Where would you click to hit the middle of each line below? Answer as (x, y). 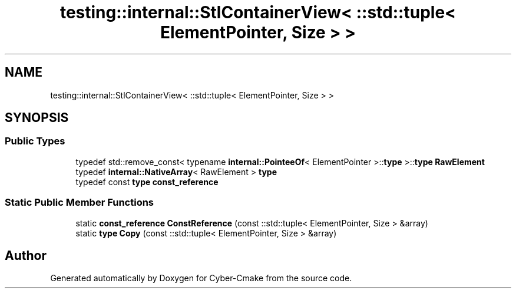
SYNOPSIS (37, 118)
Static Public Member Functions (80, 203)
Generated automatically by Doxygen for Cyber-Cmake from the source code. (201, 278)
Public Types (35, 141)
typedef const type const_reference (147, 182)
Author (26, 255)
